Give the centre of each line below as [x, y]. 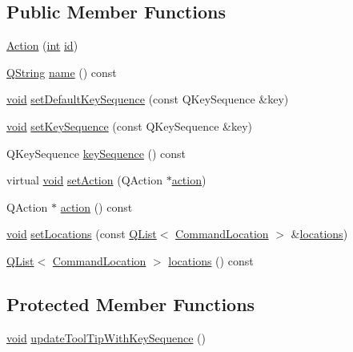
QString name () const [62, 72]
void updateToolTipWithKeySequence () [106, 337]
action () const [96, 206]
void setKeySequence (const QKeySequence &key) [129, 125]
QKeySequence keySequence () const [96, 153]
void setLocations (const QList [82, 234]
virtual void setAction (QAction [84, 180]
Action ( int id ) [42, 45]
